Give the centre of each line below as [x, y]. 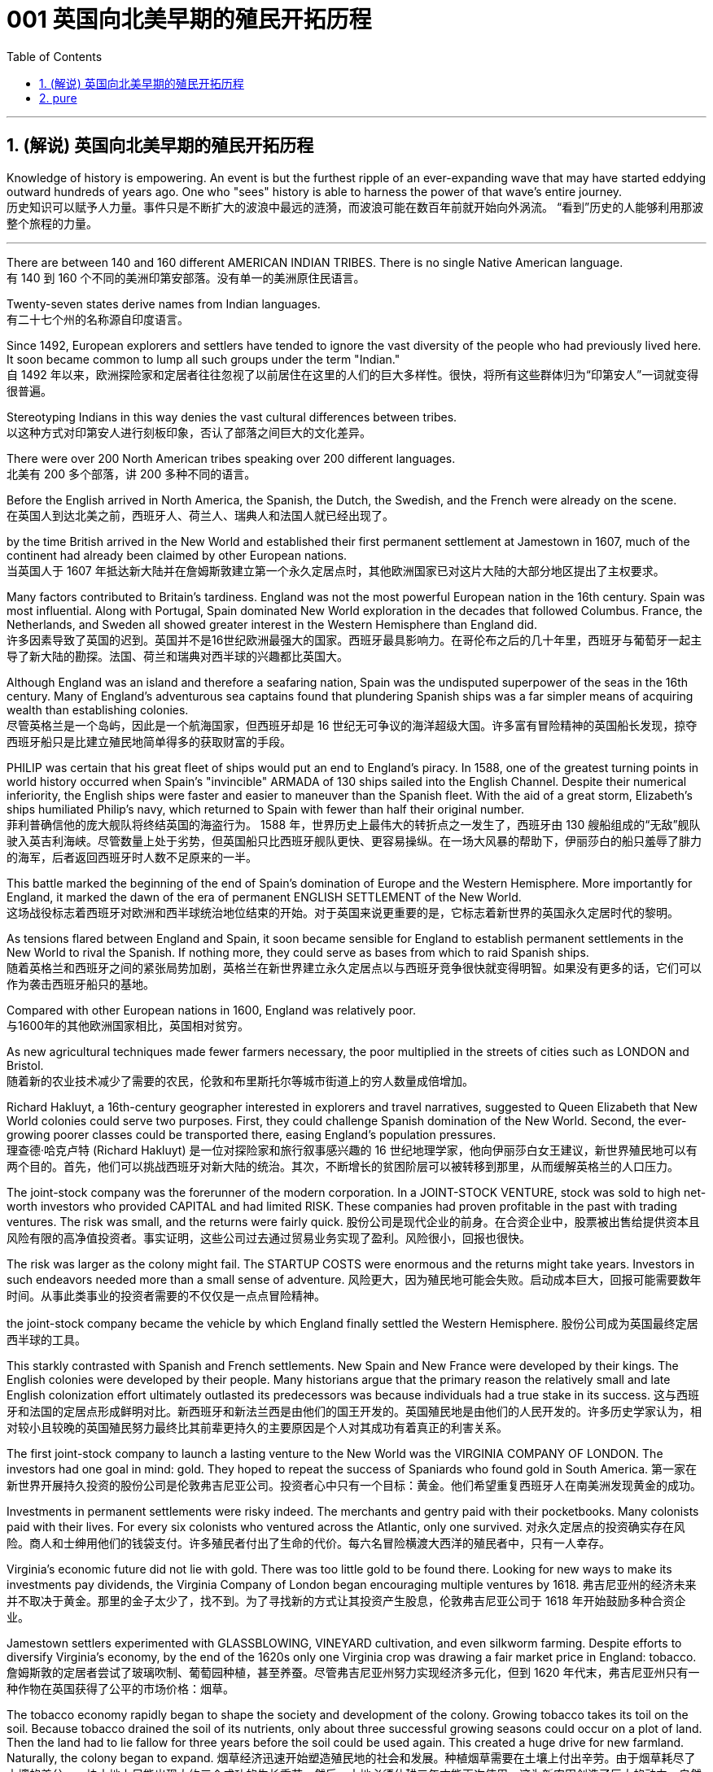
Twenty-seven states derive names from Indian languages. [164, 303]
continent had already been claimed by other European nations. [177, 555]
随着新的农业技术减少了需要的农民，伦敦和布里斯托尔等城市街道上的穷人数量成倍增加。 [240, 1080]
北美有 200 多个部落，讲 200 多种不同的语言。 [131, 474]
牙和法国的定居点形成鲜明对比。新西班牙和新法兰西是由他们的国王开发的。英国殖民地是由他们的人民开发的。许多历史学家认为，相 [354, 1411]
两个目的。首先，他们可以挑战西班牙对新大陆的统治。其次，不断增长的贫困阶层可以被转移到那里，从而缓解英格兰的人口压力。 [343, 1166]
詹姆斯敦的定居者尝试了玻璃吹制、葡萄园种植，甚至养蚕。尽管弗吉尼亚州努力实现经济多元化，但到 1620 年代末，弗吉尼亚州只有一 [353, 1672]
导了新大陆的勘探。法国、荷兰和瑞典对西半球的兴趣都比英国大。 [177, 656]
